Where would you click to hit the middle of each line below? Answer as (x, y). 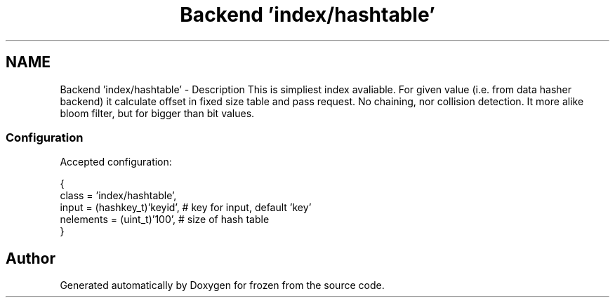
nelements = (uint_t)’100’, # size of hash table (165, 220)
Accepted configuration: (116, 162)
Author (31, 258)
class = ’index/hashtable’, (118, 196)
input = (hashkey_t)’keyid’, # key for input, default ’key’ (186, 208)
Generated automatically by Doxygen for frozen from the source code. (222, 285)
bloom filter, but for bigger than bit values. (157, 113)
